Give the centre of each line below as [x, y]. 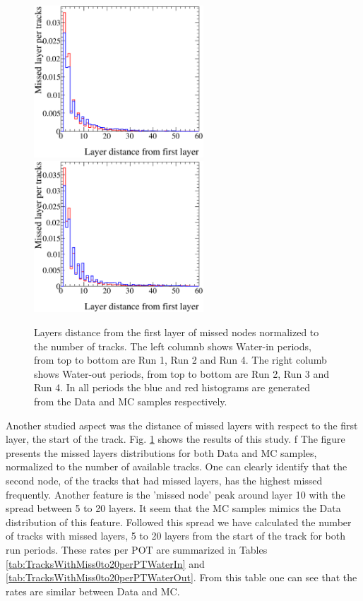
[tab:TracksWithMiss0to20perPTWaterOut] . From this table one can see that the [181, 577]
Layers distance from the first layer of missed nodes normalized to [177, 332]
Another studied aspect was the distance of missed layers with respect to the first [182, 425]
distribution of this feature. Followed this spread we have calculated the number [179, 522]
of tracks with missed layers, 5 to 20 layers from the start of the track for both [175, 536]
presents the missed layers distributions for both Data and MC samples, [161, 452]
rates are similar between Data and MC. [93, 591]
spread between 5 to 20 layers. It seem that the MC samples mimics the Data [173, 508]
